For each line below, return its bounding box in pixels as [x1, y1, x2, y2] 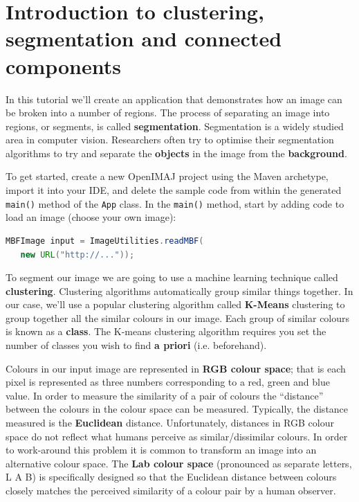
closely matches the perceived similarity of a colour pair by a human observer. [6, 483, 336, 497]
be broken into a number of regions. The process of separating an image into [6, 105, 330, 120]
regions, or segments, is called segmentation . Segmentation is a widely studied [6, 118, 344, 133]
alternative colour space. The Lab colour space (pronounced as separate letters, [6, 456, 352, 470]
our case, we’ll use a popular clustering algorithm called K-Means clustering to [6, 297, 345, 312]
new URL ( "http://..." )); [20, 249, 135, 260]
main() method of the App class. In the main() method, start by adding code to [6, 196, 344, 210]
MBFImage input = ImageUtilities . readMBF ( [6, 235, 204, 246]
